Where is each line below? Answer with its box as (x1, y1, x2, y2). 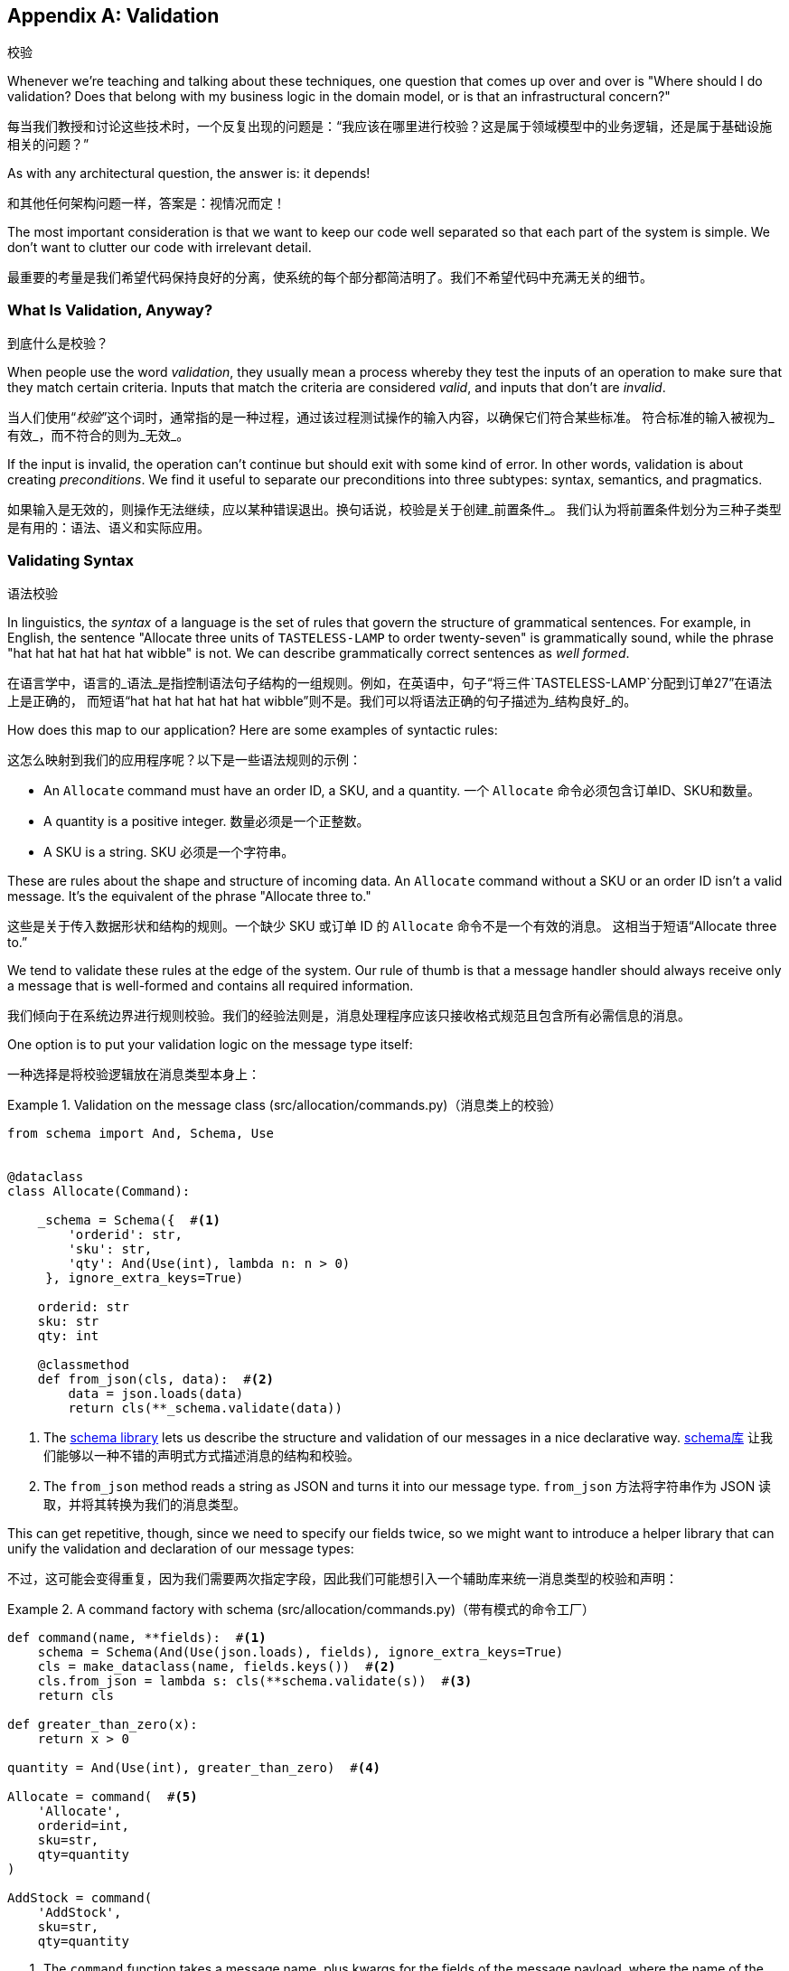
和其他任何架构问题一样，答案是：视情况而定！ (7, 195, 286, 211)
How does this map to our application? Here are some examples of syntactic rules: (7, 721, 498, 737)
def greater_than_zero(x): (7, 1716, 198, 1732)
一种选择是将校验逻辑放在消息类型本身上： (7, 1065, 260, 1082)
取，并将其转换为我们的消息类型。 (43, 1496, 246, 1512)
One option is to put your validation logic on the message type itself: (7, 1036, 413, 1052)
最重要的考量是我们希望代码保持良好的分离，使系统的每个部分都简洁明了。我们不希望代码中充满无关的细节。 (7, 269, 653, 286)
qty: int (37, 1328, 99, 1343)
